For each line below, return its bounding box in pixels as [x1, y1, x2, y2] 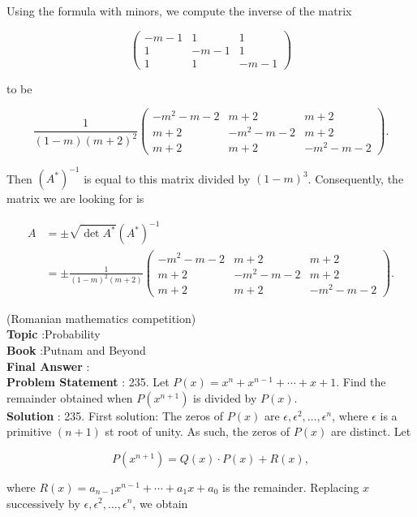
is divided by [193, 389, 257, 406]
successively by [6, 494, 80, 511]
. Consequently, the [307, 170, 404, 187]
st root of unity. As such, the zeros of [105, 423, 290, 440]
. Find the [336, 373, 386, 390]
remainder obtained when [6, 389, 133, 406]
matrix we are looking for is [6, 190, 144, 207]
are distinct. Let [330, 423, 411, 440]
